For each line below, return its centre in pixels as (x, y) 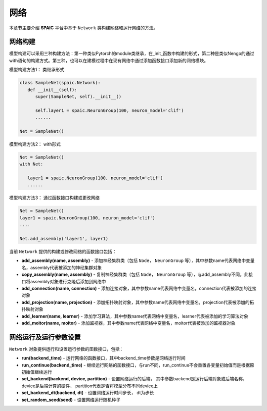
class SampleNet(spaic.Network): (60, 83)
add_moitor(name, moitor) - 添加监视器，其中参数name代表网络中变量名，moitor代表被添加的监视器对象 (129, 323)
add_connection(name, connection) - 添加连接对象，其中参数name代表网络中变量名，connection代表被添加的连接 (139, 288)
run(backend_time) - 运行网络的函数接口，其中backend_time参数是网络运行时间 (103, 358)
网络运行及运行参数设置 (45, 337)
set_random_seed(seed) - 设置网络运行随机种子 (71, 400)
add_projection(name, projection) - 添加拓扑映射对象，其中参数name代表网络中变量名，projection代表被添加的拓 (138, 302)
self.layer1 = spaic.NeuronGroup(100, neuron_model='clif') (110, 110)
